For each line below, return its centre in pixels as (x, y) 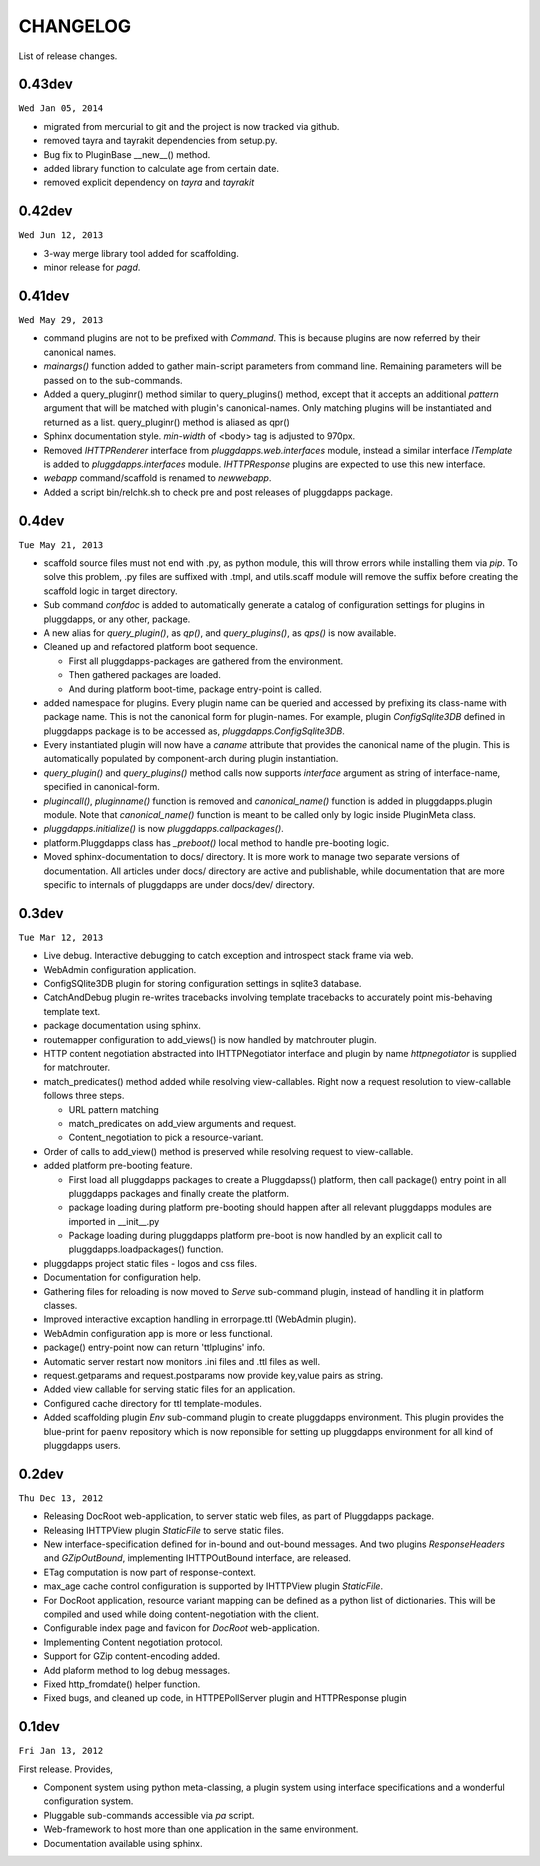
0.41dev (44, 295)
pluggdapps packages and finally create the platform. (179, 1193)
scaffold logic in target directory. (110, 591)
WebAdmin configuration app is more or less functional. (158, 1333)
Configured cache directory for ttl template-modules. (152, 1403)
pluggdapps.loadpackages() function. (146, 1249)
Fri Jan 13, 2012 (61, 1751)
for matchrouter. (76, 1067)
